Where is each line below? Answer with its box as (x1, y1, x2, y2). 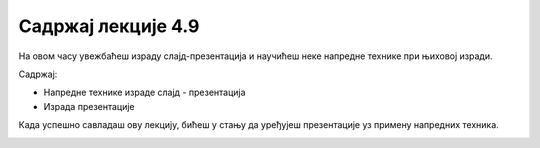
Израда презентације (43, 100, 135, 112)
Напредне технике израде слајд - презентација (43, 86, 246, 99)
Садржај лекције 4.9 (18, 15, 200, 37)
